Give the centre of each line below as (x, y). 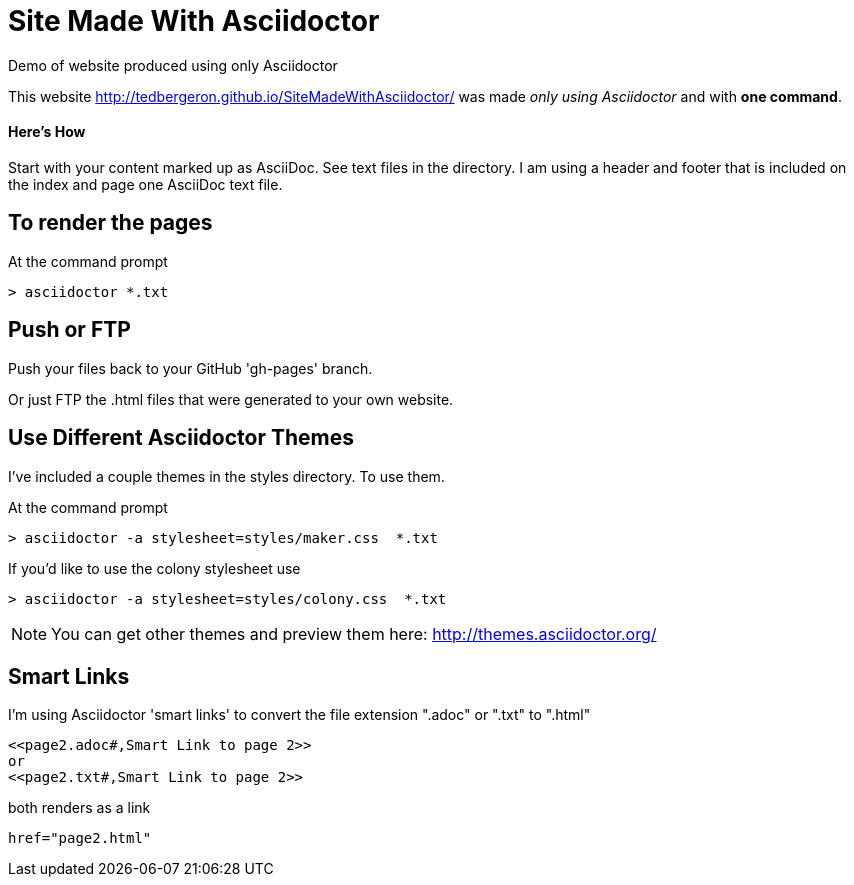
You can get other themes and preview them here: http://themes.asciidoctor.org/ (354, 633)
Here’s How (47, 132)
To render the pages (110, 223)
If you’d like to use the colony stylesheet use (154, 568)
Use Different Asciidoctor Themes (181, 438)
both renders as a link (79, 808)
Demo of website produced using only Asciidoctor (173, 65)
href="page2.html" (80, 838)
